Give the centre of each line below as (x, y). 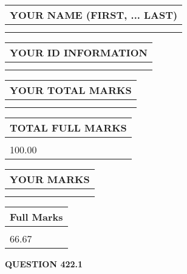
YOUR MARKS (50, 179)
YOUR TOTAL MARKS (71, 90)
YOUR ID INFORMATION (79, 52)
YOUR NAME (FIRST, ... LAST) (94, 15)
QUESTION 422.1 (44, 264)
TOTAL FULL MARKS (68, 128)
